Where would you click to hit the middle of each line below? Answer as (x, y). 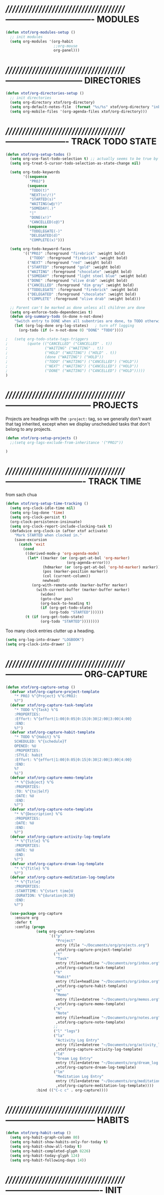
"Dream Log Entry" (74, 1059)
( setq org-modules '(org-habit (42, 41)
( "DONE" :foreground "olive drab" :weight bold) (77, 281)
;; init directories (31, 98)
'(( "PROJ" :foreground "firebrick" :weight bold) (74, 254)
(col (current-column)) (67, 576)
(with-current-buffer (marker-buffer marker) (83, 590)
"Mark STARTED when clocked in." (48, 535)
